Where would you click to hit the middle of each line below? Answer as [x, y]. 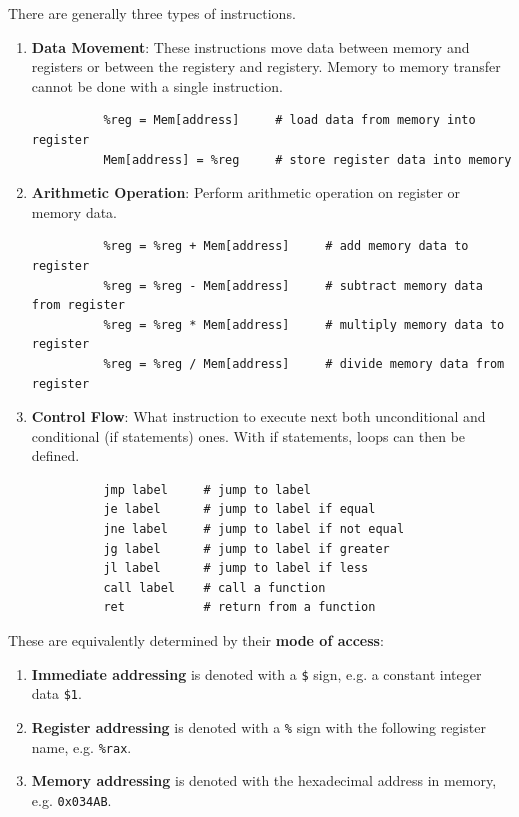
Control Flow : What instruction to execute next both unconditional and [258, 416]
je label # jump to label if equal [239, 509]
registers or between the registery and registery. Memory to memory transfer [266, 66]
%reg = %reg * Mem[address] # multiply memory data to [304, 324]
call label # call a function [214, 587]
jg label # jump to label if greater [246, 548]
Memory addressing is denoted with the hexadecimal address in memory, [264, 780]
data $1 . [56, 693]
